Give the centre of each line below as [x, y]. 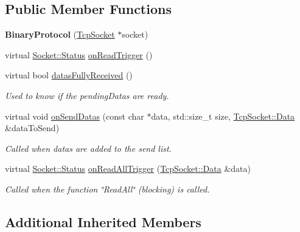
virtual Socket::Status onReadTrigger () [79, 54]
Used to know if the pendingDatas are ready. [87, 95]
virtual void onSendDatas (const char [75, 116]
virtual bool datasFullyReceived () [69, 75]
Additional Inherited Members [103, 221]
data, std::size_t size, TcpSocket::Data [223, 116]
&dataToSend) [32, 128]
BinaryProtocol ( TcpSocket [60, 34]
